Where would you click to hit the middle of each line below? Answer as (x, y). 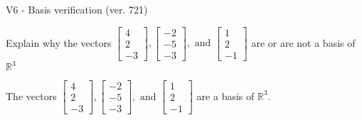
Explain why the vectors (59, 42)
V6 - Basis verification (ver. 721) (77, 9)
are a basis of (225, 96)
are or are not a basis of (303, 42)
